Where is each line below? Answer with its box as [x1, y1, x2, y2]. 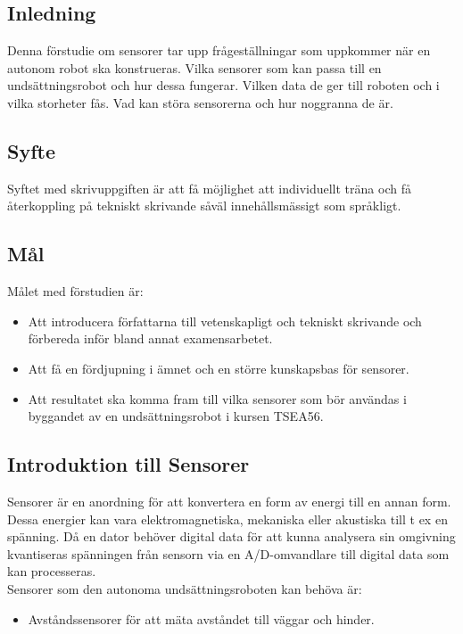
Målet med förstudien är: [7, 282, 144, 301]
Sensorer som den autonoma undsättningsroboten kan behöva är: [7, 579, 362, 597]
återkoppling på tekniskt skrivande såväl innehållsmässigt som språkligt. [7, 196, 401, 215]
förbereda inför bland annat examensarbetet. [28, 329, 273, 348]
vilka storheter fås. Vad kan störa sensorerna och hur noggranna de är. [7, 93, 393, 111]
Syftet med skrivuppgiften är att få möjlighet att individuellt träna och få [7, 178, 411, 197]
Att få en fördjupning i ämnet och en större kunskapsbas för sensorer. [28, 358, 409, 377]
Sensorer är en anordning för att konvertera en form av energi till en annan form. [7, 491, 451, 510]
